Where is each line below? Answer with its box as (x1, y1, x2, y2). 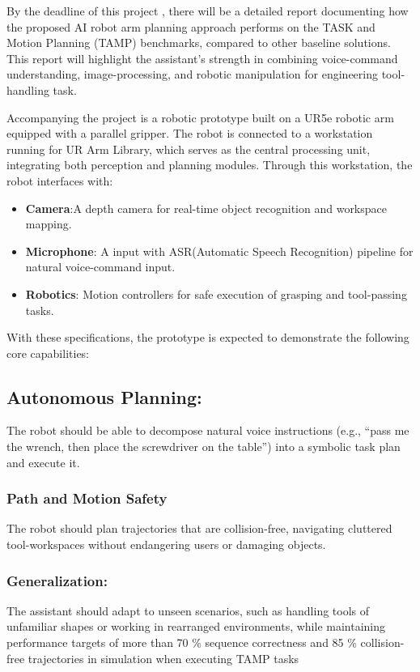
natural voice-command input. (25, 258, 176, 275)
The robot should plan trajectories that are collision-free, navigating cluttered (6, 520, 392, 537)
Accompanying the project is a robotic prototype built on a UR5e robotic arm (6, 108, 394, 125)
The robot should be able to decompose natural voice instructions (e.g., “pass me (6, 422, 409, 439)
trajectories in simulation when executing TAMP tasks (28, 649, 299, 666)
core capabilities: (6, 344, 90, 361)
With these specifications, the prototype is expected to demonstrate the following (6, 329, 409, 346)
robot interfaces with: (6, 172, 113, 189)
